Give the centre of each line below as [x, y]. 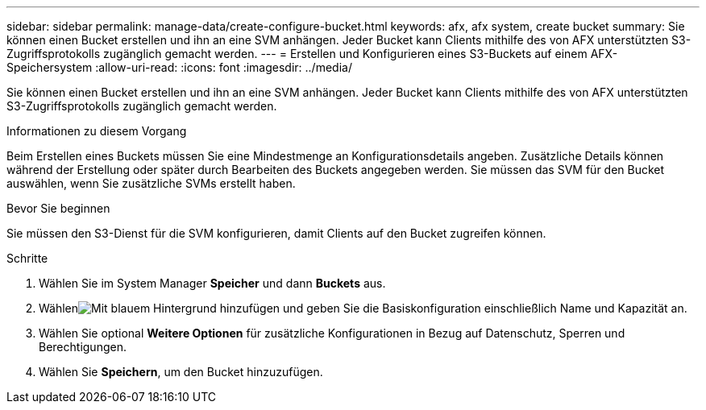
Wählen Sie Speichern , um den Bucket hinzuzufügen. [181, 372]
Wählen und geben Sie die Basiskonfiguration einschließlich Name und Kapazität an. [363, 308]
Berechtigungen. [83, 347]
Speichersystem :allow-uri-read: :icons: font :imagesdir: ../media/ [179, 67]
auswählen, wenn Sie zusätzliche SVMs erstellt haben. [151, 183]
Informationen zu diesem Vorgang [97, 131]
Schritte [27, 258]
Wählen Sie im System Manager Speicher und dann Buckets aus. [212, 283]
